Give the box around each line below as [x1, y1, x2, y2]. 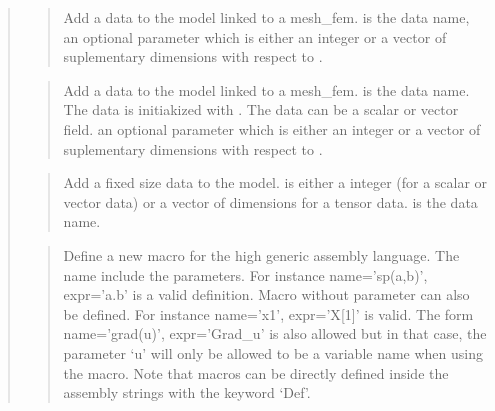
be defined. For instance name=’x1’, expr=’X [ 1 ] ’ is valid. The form [63, 303, 474, 324]
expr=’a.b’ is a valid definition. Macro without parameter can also [63, 284, 470, 305]
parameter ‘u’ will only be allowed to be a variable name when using [63, 342, 484, 363]
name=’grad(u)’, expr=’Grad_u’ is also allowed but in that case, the [63, 323, 487, 344]
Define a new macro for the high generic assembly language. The [63, 244, 460, 265]
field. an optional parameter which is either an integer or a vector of [63, 118, 481, 139]
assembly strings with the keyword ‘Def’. [63, 382, 311, 403]
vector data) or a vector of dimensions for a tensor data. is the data [63, 191, 478, 212]
